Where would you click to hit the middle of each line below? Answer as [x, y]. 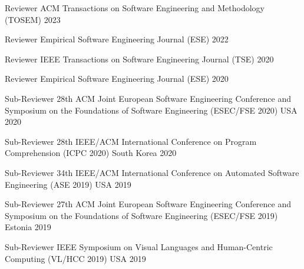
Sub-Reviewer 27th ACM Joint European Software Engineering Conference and [148, 204]
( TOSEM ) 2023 [33, 19]
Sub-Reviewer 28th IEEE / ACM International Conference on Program [131, 141]
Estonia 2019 [28, 227]
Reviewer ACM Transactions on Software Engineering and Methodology [135, 8]
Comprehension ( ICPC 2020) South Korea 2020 [91, 153]
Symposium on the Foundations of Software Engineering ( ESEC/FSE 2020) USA [151, 110]
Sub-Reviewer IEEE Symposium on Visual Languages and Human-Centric [139, 246]
